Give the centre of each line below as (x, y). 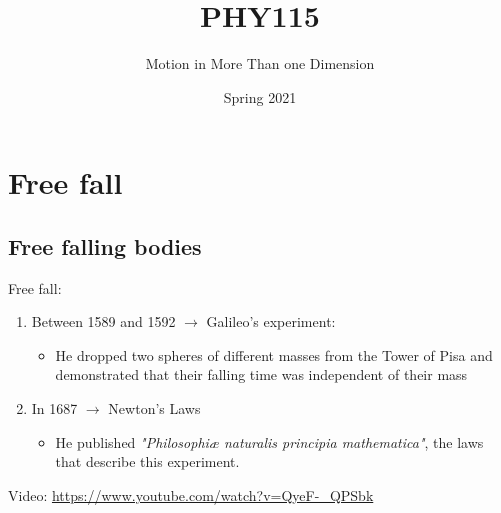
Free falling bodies (105, 245)
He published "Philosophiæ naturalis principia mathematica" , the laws (269, 441)
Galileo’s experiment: (271, 321)
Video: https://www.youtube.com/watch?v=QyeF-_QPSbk (191, 494)
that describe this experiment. (147, 461)
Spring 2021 (260, 96)
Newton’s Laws (154, 408)
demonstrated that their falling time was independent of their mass (261, 374)
